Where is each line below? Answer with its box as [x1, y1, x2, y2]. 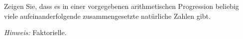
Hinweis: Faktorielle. [4, 27, 67, 38]
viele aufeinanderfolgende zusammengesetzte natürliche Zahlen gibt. [4, 10, 211, 21]
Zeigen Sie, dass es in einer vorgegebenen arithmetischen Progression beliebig [4, 1, 239, 11]
